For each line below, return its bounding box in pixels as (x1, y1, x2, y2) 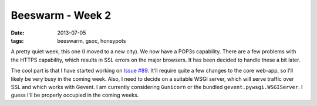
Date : (11, 29, 25, 36)
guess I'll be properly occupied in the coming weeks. (11, 91, 139, 99)
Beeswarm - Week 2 (11, 9, 112, 22)
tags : (11, 37, 24, 44)
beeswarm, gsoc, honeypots (57, 37, 126, 44)
